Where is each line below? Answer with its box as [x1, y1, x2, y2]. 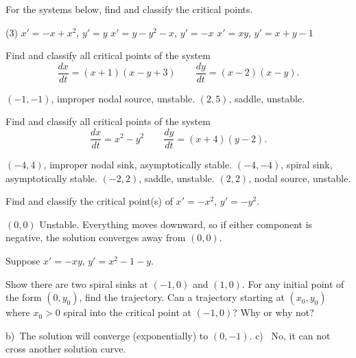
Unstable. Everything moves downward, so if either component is [39, 216, 313, 231]
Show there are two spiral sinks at [5, 276, 148, 291]
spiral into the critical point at [63, 305, 191, 320]
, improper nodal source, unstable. [51, 91, 195, 105]
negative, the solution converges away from [5, 230, 186, 245]
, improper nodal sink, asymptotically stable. [43, 157, 233, 172]
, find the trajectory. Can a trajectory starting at [79, 290, 285, 304]
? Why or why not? [233, 305, 314, 320]
